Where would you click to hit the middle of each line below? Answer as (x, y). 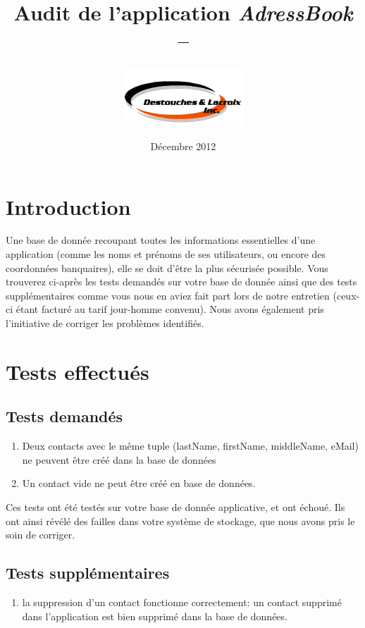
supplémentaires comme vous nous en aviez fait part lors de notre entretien (168, 295)
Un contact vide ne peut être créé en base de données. (139, 483)
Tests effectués (78, 371)
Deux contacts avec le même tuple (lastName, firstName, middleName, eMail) (190, 446)
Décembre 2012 (183, 146)
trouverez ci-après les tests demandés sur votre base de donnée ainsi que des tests (181, 282)
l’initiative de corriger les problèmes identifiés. (105, 323)
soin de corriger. (41, 535)
